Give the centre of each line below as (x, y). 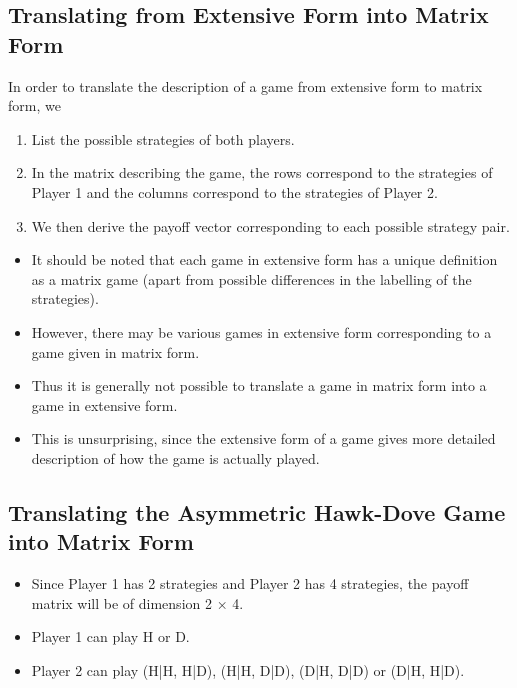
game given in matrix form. (115, 351)
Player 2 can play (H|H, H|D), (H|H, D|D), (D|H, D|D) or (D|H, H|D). (248, 669)
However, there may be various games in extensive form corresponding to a (261, 331)
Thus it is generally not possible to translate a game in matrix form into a (259, 385)
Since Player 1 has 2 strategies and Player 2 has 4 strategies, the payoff (250, 583)
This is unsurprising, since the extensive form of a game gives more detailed (263, 438)
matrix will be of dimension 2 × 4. (137, 602)
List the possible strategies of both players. (163, 138)
